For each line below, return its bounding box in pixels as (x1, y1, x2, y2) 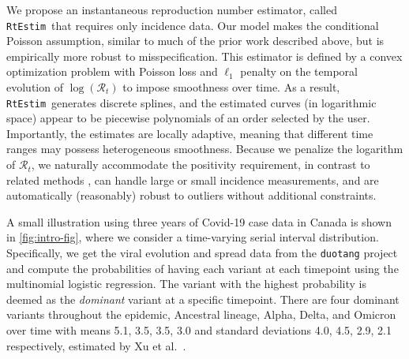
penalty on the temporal (240, 63, 358, 80)
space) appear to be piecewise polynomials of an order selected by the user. (6, 110, 370, 126)
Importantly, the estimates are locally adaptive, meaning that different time (6, 125, 373, 141)
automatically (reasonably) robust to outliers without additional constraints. (6, 187, 377, 204)
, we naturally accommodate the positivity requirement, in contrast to (31, 156, 370, 173)
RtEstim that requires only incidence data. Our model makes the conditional (6, 17, 379, 33)
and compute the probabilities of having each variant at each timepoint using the (6, 260, 399, 276)
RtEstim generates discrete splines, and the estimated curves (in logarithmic (6, 94, 377, 110)
